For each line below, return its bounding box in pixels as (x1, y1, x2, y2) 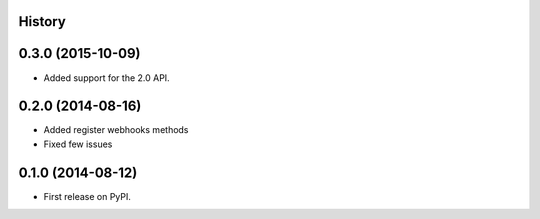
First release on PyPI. (43, 190, 132, 202)
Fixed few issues (43, 138, 113, 150)
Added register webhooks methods (43, 124, 189, 136)
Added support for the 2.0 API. (43, 71, 170, 84)
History (18, 13, 67, 30)
